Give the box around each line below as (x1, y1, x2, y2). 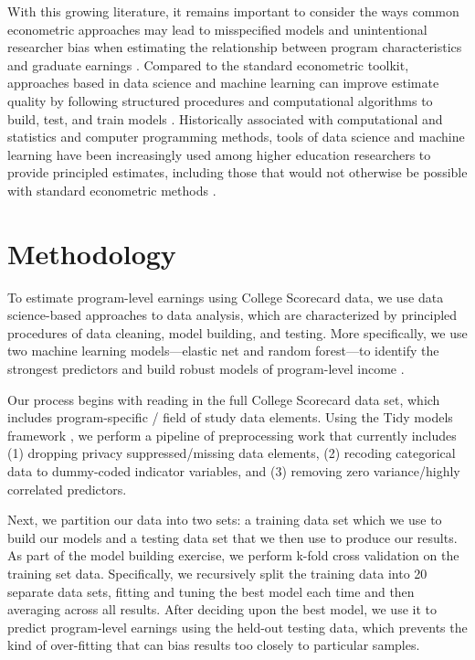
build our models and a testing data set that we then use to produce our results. (7, 527, 458, 547)
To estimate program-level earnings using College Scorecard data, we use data (7, 287, 444, 306)
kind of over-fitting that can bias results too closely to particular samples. (7, 635, 420, 655)
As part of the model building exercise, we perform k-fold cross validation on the (7, 546, 459, 565)
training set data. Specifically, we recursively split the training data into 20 (7, 563, 427, 582)
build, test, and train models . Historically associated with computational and (7, 109, 443, 128)
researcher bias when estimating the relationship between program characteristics (7, 37, 462, 57)
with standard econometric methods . (7, 180, 216, 199)
